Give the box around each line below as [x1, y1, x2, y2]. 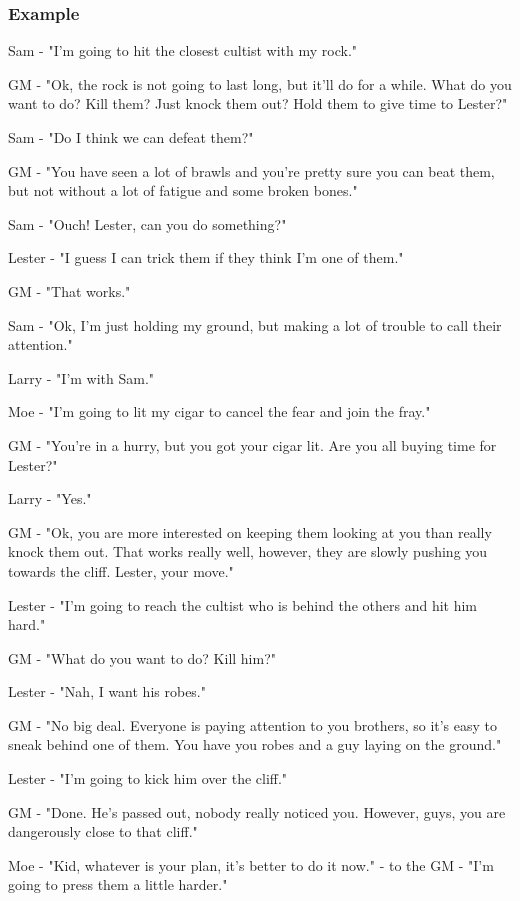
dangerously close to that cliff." [8, 821, 198, 842]
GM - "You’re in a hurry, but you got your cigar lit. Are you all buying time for [8, 434, 497, 455]
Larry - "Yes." [8, 488, 92, 509]
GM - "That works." [8, 280, 131, 301]
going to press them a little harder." [8, 874, 228, 895]
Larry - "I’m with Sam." [8, 367, 155, 388]
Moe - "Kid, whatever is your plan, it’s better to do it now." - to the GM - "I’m [8, 854, 494, 875]
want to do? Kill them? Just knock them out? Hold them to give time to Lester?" [8, 93, 508, 114]
